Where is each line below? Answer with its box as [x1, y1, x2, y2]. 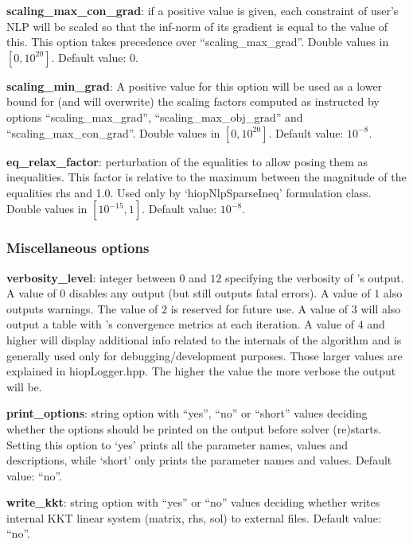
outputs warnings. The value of [6, 300, 158, 317]
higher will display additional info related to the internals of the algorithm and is [6, 331, 402, 348]
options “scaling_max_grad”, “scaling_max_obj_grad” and [6, 108, 303, 125]
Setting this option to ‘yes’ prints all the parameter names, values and [6, 436, 349, 453]
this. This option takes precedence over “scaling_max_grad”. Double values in [6, 33, 389, 50]
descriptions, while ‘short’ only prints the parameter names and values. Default [6, 452, 392, 468]
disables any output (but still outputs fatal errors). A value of [68, 285, 371, 301]
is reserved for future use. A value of [170, 300, 349, 317]
